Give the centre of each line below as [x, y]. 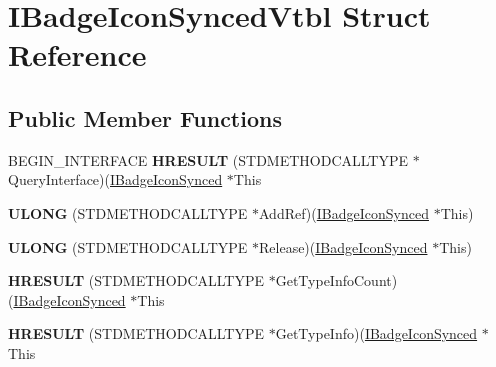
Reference [77, 54]
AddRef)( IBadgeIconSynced [344, 212]
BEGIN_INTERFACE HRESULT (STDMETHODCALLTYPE [208, 159]
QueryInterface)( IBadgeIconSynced [115, 179]
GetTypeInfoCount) [336, 280]
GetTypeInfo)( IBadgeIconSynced [376, 333]
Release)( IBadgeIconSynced [343, 246]
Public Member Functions [145, 117]
